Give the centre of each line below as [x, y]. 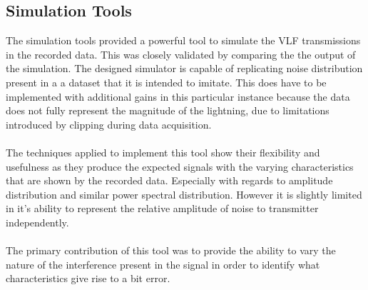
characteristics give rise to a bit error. [88, 278]
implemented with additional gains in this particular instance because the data [178, 96]
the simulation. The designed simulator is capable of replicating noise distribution [184, 68]
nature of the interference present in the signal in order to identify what [163, 264]
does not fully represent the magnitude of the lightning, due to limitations [168, 110]
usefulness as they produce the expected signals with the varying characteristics [180, 166]
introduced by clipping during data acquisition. [109, 124]
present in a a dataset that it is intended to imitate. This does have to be [166, 82]
